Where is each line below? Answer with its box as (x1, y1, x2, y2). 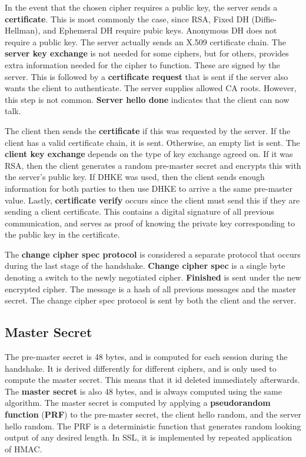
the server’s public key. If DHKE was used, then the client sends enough (5, 171, 265, 183)
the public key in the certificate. (5, 228, 120, 241)
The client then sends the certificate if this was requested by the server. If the (5, 124, 291, 136)
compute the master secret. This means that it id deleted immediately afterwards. (5, 373, 300, 386)
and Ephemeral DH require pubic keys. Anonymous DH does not (42, 24, 277, 36)
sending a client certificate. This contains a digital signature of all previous (5, 205, 274, 218)
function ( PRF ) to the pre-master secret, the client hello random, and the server (5, 408, 301, 421)
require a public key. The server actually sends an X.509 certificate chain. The (5, 35, 286, 48)
